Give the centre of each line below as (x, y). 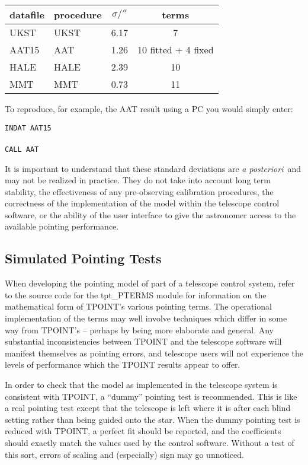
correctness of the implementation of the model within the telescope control (142, 203)
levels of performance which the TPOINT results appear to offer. (123, 364)
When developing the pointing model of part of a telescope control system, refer (150, 283)
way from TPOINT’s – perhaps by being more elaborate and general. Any (139, 329)
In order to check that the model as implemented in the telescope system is (141, 385)
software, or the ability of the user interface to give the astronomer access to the (150, 214)
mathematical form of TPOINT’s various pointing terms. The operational (138, 306)
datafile (27, 15)
